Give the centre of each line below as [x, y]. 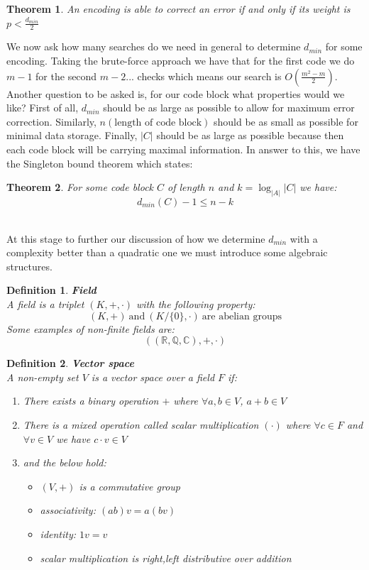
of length [186, 187]
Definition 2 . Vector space [70, 363]
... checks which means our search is [204, 76]
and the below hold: [65, 462]
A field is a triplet [45, 304]
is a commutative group [130, 486]
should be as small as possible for [286, 121]
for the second [66, 76]
